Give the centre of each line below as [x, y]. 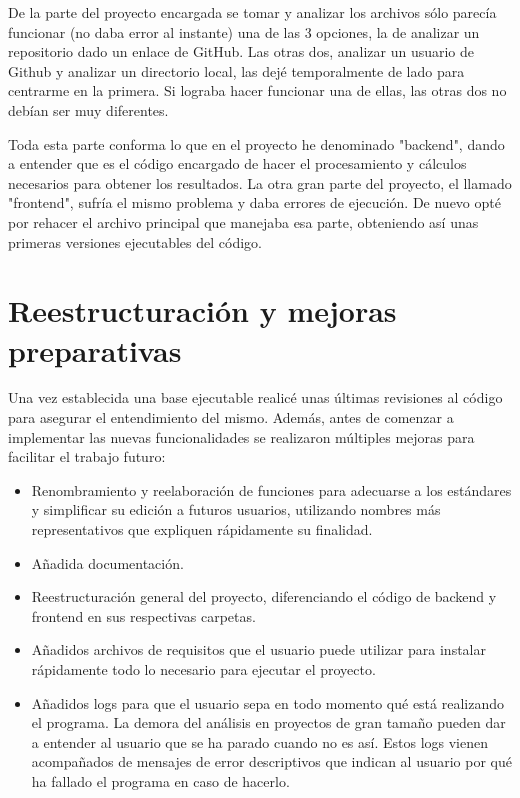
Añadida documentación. [107, 562]
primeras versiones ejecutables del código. [135, 241]
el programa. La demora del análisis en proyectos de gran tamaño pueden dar [268, 722]
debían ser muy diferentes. [88, 109]
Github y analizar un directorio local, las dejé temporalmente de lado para [236, 70]
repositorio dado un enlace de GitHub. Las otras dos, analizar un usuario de [241, 51]
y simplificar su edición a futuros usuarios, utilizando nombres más [236, 509]
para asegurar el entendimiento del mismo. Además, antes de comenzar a [231, 417]
